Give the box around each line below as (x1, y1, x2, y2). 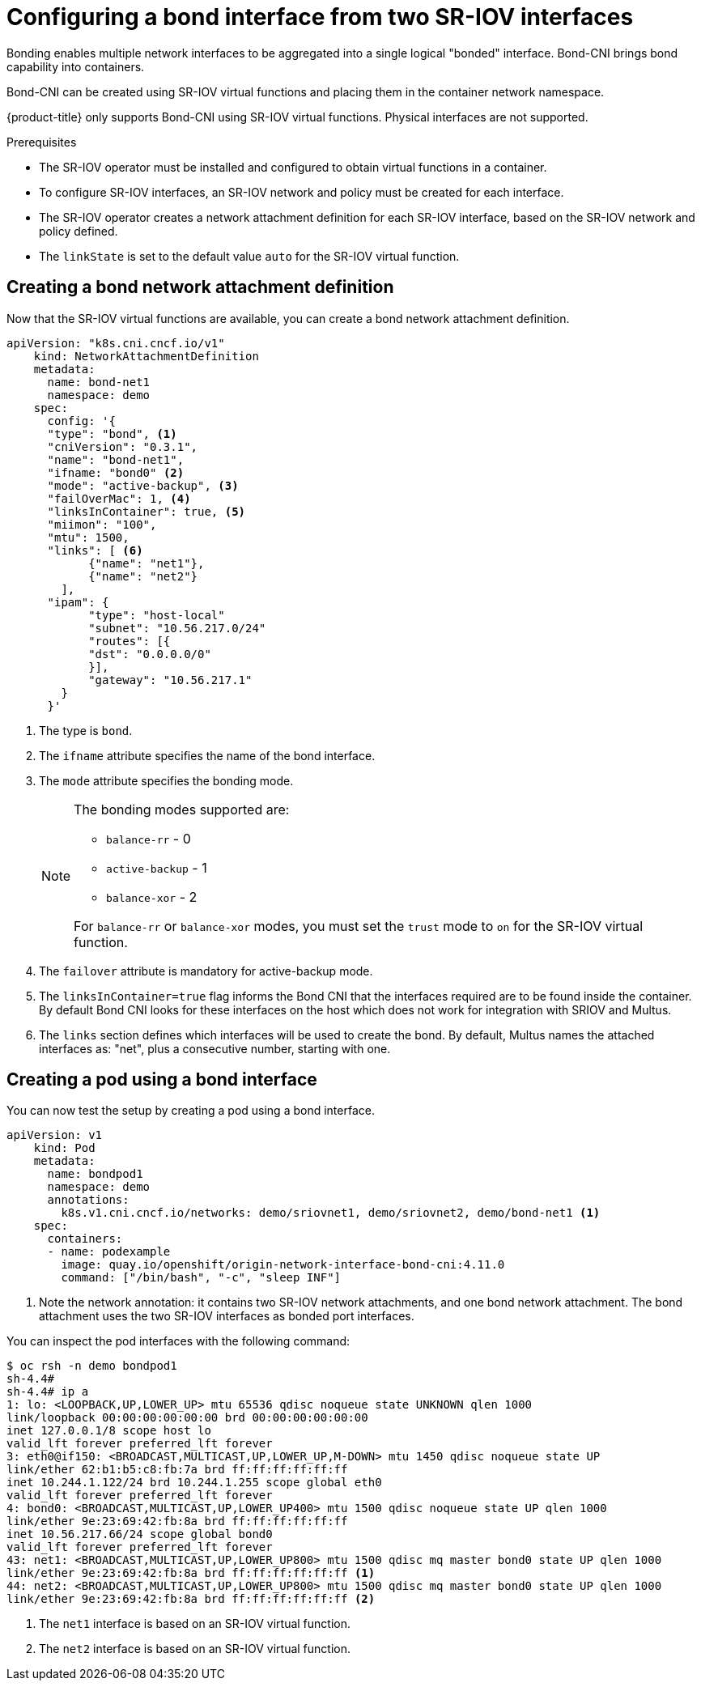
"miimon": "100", (47, 517, 157, 531)
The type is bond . (39, 723, 133, 737)
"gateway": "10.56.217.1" (88, 673, 253, 686)
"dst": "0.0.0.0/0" (88, 647, 211, 661)
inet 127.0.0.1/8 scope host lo (6, 1424, 211, 1438)
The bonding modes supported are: (74, 801, 290, 818)
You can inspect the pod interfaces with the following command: (6, 1334, 350, 1349)
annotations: (47, 1193, 130, 1207)
